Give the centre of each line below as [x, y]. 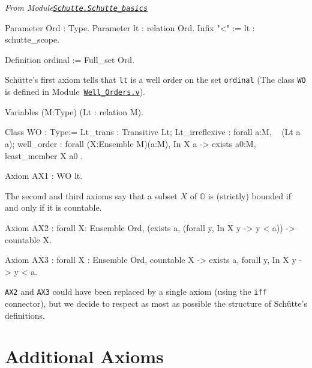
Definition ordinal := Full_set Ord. [70, 59]
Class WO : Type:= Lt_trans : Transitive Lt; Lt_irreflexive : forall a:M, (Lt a [153, 132]
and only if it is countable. [53, 207]
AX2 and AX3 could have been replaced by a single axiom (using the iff [136, 291]
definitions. [25, 315]
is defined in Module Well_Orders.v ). [75, 92]
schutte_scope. [32, 39]
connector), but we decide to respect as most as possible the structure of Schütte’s [156, 303]
